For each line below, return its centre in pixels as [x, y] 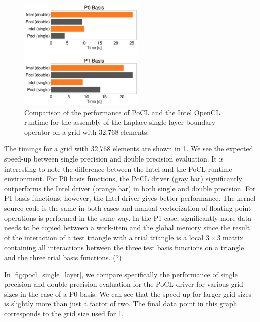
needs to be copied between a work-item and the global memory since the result [127, 228]
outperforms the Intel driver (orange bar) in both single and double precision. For [130, 188]
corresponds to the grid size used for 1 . [64, 313]
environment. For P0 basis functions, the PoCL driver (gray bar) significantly [123, 178]
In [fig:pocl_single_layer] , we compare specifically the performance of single [121, 274]
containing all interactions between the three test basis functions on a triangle [124, 247]
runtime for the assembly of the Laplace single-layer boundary [120, 122]
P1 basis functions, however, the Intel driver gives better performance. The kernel [130, 198]
